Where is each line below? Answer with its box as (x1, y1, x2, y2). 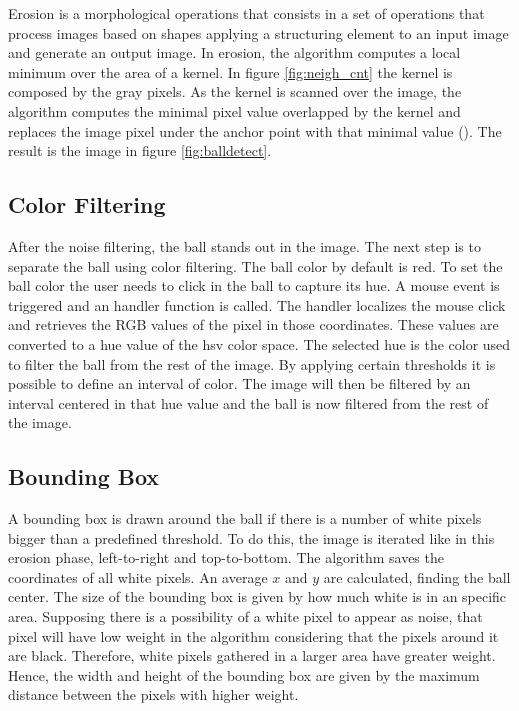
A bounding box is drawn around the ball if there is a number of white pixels (8, 508, 482, 529)
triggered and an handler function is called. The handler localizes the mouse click (8, 294, 506, 315)
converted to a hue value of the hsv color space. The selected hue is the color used (8, 333, 511, 354)
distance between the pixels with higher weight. (8, 684, 299, 705)
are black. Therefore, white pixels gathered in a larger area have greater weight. (8, 645, 496, 666)
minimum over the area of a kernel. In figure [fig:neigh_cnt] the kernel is (8, 61, 453, 82)
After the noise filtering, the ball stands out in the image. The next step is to (8, 235, 481, 256)
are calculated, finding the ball (323, 566, 511, 587)
